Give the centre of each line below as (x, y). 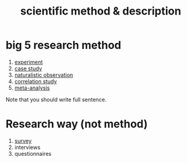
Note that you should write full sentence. (56, 99)
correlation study (36, 81)
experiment (29, 62)
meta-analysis (32, 88)
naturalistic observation (44, 75)
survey (23, 141)
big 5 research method (63, 45)
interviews (27, 147)
